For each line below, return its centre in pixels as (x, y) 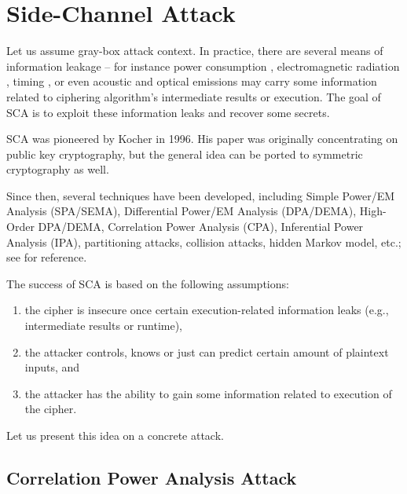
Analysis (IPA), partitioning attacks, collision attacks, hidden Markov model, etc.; (204, 242)
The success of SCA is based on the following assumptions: (148, 283)
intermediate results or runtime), (103, 326)
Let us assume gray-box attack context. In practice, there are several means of (195, 51)
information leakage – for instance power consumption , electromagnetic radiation (203, 66)
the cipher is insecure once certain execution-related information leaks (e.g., (207, 310)
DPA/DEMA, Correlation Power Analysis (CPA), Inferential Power (201, 227)
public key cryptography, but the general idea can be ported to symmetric (185, 154)
